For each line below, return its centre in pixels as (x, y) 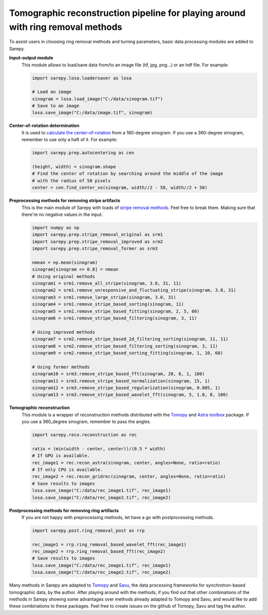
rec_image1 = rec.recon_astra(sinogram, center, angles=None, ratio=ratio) (126, 462)
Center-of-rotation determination (44, 126)
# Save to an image (56, 106)
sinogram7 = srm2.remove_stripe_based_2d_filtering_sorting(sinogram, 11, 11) (130, 339)
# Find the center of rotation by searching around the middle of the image (128, 174)
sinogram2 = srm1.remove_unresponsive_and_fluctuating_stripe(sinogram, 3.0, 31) (134, 290)
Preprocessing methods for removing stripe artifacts (65, 201)
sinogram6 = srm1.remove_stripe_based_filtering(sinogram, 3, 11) (114, 318)
